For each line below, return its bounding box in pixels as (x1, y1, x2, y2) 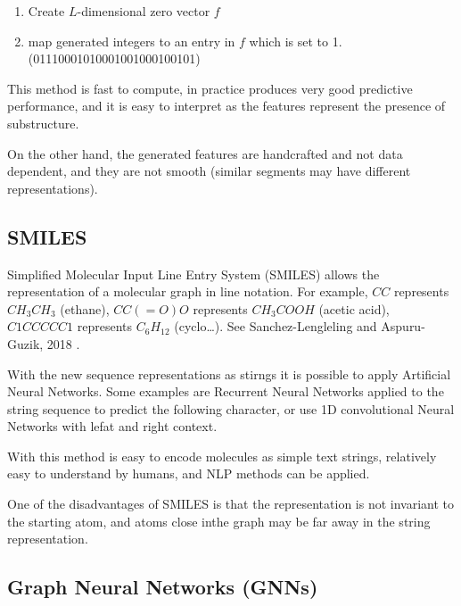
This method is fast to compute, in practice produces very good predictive (7, 79, 413, 97)
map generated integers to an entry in (28, 31, 235, 50)
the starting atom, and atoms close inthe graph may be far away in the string (7, 511, 431, 530)
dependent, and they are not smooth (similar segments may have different (7, 162, 411, 180)
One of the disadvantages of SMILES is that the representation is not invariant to (7, 494, 455, 513)
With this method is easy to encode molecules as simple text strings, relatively (7, 446, 437, 465)
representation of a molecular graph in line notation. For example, (7, 282, 368, 301)
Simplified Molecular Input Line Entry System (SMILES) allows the (7, 264, 380, 283)
